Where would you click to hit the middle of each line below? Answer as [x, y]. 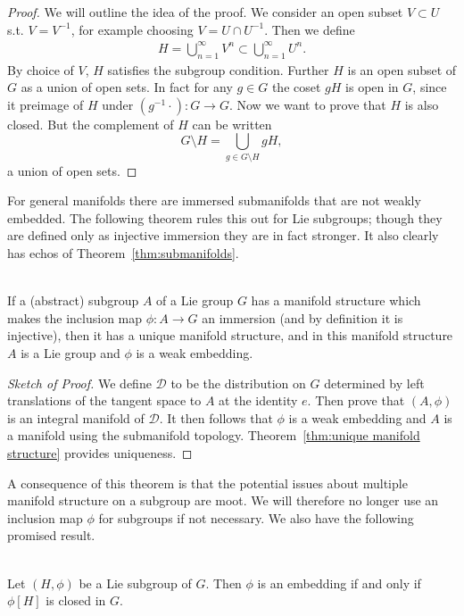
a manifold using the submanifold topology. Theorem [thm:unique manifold [214, 435]
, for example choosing [132, 29]
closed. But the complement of [91, 124]
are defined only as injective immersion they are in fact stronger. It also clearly [223, 235]
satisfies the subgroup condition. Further [218, 69]
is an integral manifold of [76, 417]
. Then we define [310, 29]
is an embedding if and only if [339, 583]
